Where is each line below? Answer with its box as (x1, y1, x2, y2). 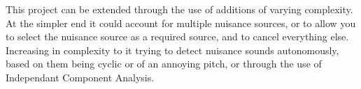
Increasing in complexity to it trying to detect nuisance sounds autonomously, (6, 42, 339, 57)
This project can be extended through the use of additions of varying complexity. (6, 2, 353, 16)
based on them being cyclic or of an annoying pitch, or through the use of (6, 56, 322, 71)
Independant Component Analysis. (6, 70, 155, 84)
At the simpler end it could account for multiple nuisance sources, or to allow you (6, 15, 356, 30)
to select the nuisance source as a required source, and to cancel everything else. (6, 29, 349, 44)
